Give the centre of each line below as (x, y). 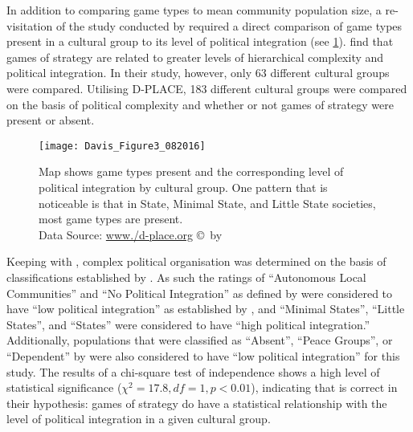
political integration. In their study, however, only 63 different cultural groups (198, 73)
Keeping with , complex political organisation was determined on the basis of (196, 261)
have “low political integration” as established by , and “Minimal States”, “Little (206, 309)
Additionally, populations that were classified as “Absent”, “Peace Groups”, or (200, 340)
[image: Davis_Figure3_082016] (122, 146)
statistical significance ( (64, 387)
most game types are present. (111, 219)
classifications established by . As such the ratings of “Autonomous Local (186, 277)
